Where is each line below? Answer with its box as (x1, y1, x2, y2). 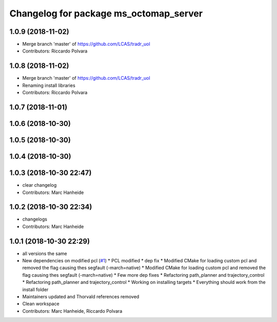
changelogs (22, 216, 47, 222)
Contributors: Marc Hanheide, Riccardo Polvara (22, 308, 123, 314)
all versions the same (22, 250, 68, 257)
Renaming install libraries (22, 82, 75, 88)
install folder (22, 286, 49, 293)
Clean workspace (22, 301, 60, 307)
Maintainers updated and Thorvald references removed (22, 294, 140, 300)
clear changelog (22, 182, 57, 188)
